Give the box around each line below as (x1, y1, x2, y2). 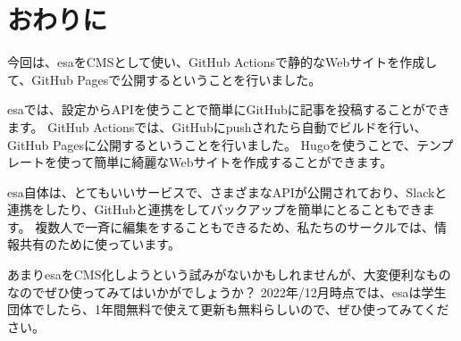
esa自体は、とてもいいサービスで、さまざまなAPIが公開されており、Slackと (7, 182, 448, 201)
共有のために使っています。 (19, 235, 180, 254)
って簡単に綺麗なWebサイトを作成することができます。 (69, 153, 393, 171)
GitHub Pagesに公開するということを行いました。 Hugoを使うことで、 (7, 135, 416, 154)
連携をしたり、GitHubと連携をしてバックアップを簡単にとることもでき (7, 200, 423, 219)
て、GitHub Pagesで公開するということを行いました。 (7, 70, 322, 88)
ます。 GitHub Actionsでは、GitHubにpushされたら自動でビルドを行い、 (7, 117, 427, 136)
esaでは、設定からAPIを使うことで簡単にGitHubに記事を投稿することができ (7, 100, 450, 119)
